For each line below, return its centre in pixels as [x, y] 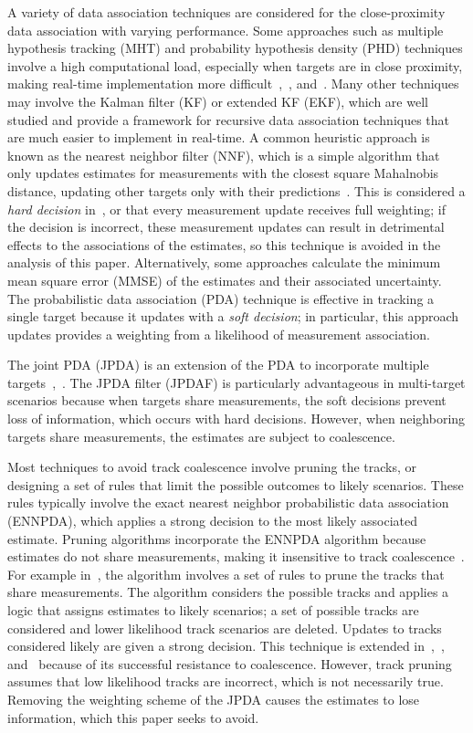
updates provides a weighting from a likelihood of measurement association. [219, 334]
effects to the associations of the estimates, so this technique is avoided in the [224, 244]
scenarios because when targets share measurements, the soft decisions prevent [227, 400]
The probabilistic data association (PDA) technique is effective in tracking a [221, 298]
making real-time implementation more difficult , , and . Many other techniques [233, 84]
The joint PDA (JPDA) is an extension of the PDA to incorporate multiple [218, 365]
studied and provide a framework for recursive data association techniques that [229, 119]
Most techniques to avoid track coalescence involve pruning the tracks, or [212, 467]
